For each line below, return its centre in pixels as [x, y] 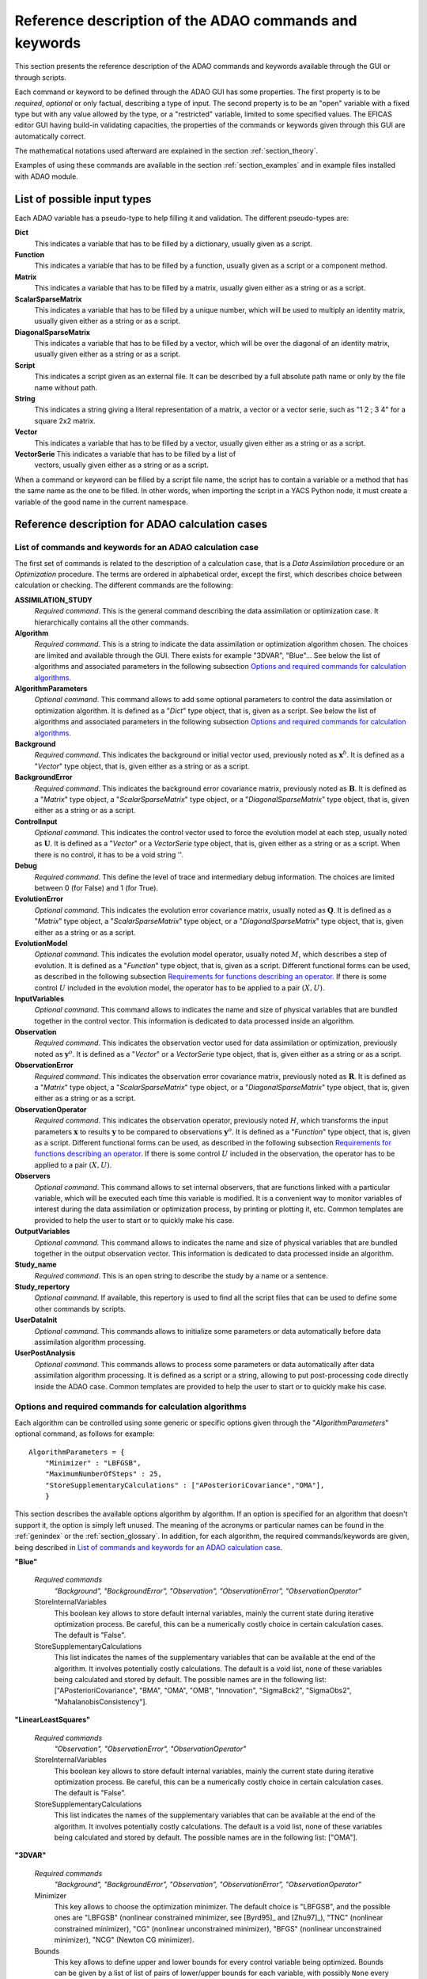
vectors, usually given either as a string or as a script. [121, 465]
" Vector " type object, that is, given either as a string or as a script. [142, 766]
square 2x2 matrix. [65, 420]
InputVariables [40, 998]
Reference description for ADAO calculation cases [141, 524]
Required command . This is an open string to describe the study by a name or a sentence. [181, 1275]
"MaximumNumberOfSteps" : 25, [103, 1474]
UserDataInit [36, 1320]
